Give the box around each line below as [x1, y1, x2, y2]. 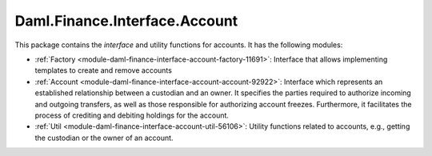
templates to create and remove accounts [34, 66, 172, 75]
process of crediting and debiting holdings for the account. [34, 110, 230, 120]
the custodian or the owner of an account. [34, 133, 174, 142]
